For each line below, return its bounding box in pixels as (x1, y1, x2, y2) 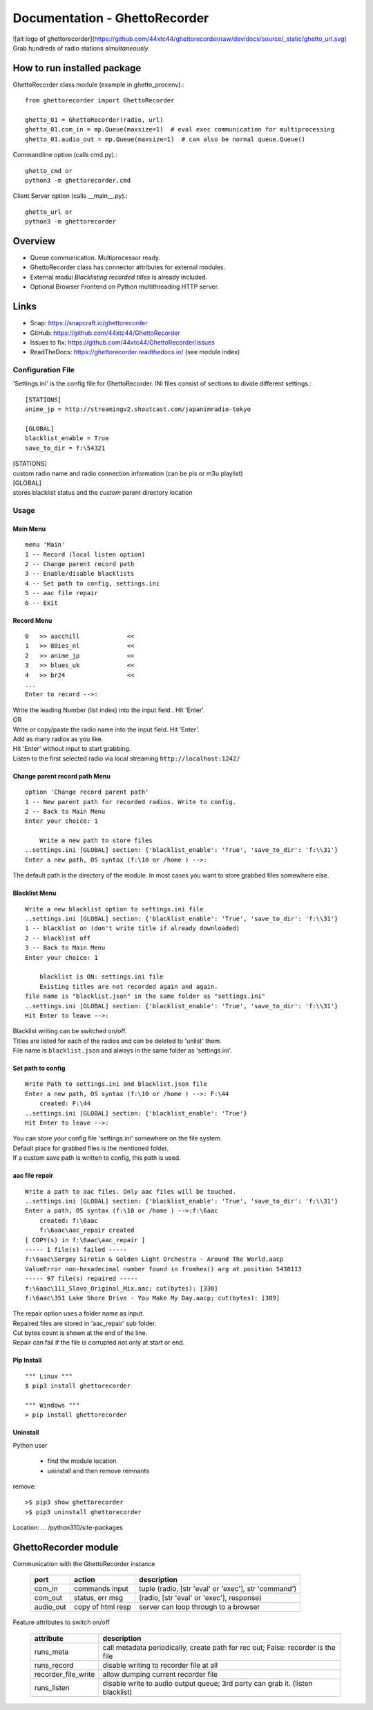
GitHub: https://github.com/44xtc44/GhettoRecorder (30, 329, 180, 337)
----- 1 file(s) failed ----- (25, 1246, 128, 1253)
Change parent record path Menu (12, 772, 111, 780)
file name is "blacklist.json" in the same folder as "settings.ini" (25, 992, 266, 1000)
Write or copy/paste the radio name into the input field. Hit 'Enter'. (12, 725, 200, 734)
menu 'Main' (25, 540, 66, 549)
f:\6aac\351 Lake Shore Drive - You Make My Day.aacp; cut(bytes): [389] (25, 1294, 280, 1302)
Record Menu (12, 616, 52, 624)
